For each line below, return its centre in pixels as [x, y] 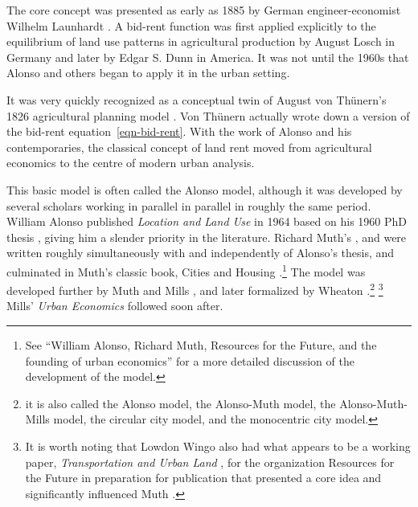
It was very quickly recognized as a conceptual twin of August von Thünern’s [197, 99]
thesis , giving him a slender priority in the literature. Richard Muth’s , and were [207, 237]
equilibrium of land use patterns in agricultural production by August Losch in [201, 41]
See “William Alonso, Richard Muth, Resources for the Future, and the [201, 345]
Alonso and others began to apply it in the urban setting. [148, 73]
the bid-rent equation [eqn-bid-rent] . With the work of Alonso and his [179, 131]
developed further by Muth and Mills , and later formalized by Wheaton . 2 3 [195, 289]
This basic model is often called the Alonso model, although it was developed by [205, 189]
